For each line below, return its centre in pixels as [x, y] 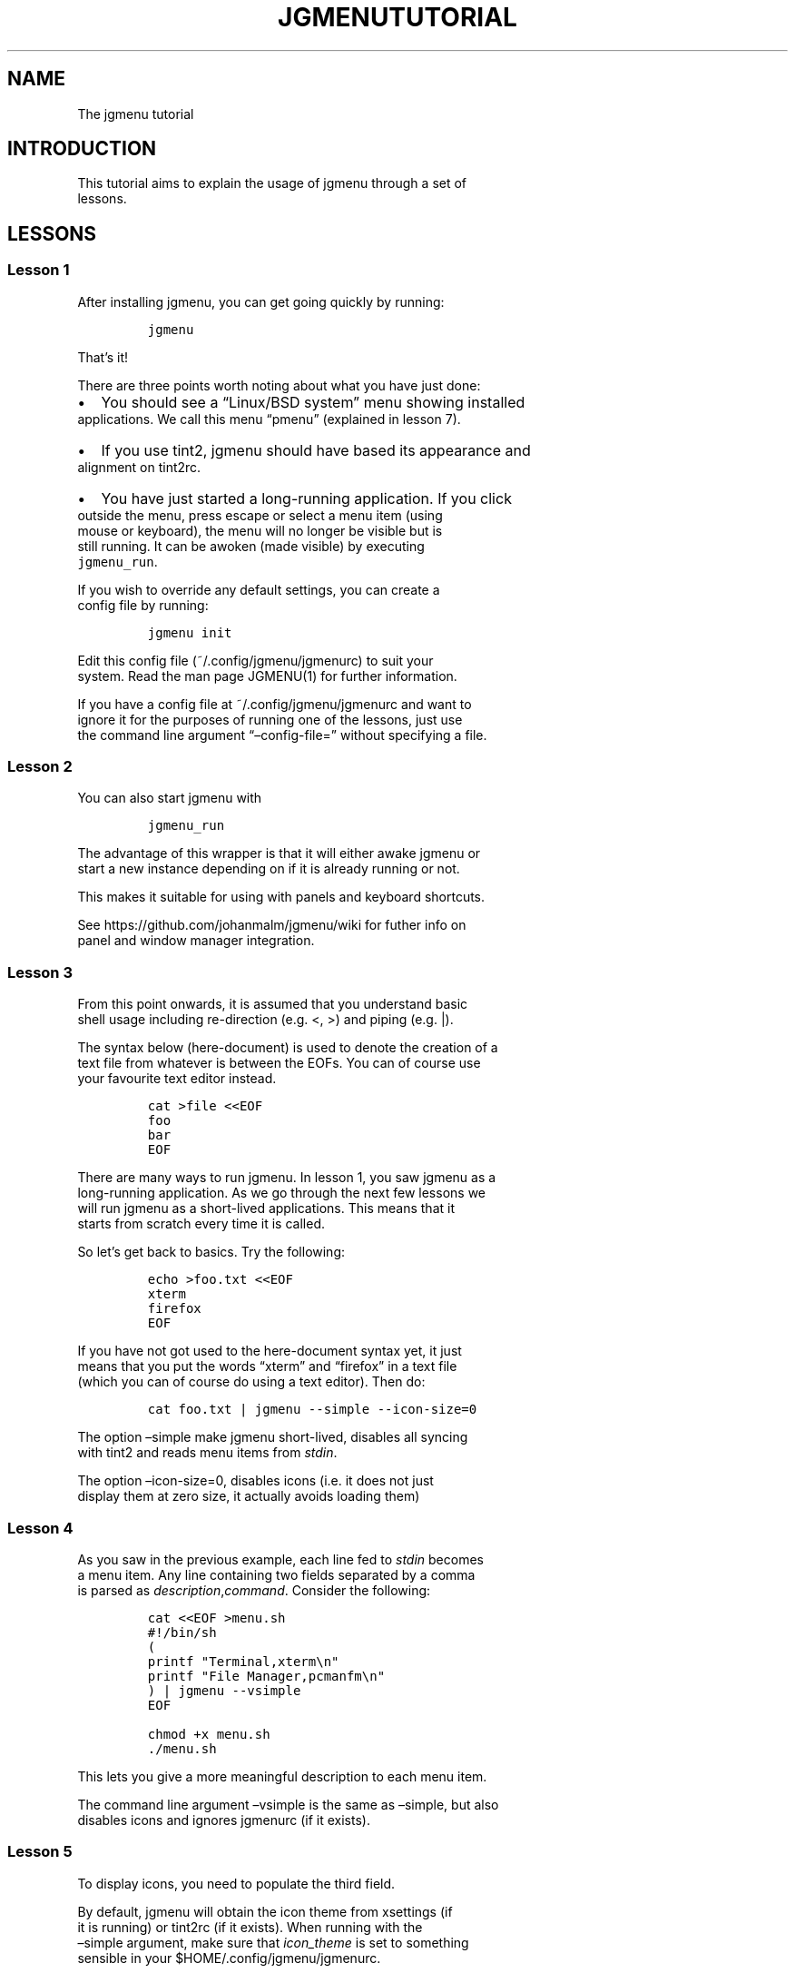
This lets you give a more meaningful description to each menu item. [282, 1776]
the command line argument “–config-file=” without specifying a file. [282, 735]
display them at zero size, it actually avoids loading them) [249, 1496]
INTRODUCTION [82, 149]
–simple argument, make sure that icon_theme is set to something [273, 1942]
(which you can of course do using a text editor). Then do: [251, 1382]
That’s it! [103, 357]
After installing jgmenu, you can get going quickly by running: [261, 301]
